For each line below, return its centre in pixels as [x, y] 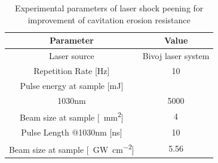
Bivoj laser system [176, 56]
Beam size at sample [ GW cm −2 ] [72, 148]
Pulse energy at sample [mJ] [72, 85]
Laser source [71, 56]
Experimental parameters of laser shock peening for [109, 8]
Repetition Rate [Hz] [72, 70]
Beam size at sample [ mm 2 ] [72, 116]
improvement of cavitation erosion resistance [109, 19]
